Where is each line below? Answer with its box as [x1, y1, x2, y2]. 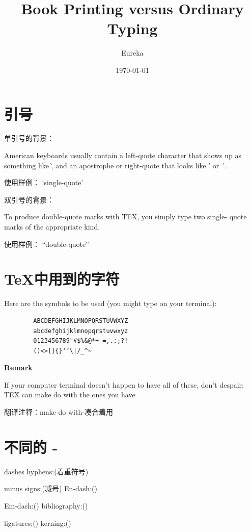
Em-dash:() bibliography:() [4, 500, 88, 511]
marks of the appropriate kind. [4, 221, 100, 232]
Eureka [121, 47, 144, 58]
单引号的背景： [4, 133, 54, 143]
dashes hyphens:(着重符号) [4, 466, 89, 476]
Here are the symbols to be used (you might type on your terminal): [4, 298, 217, 309]
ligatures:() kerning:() [4, 517, 71, 528]
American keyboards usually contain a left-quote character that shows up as [4, 150, 242, 161]
